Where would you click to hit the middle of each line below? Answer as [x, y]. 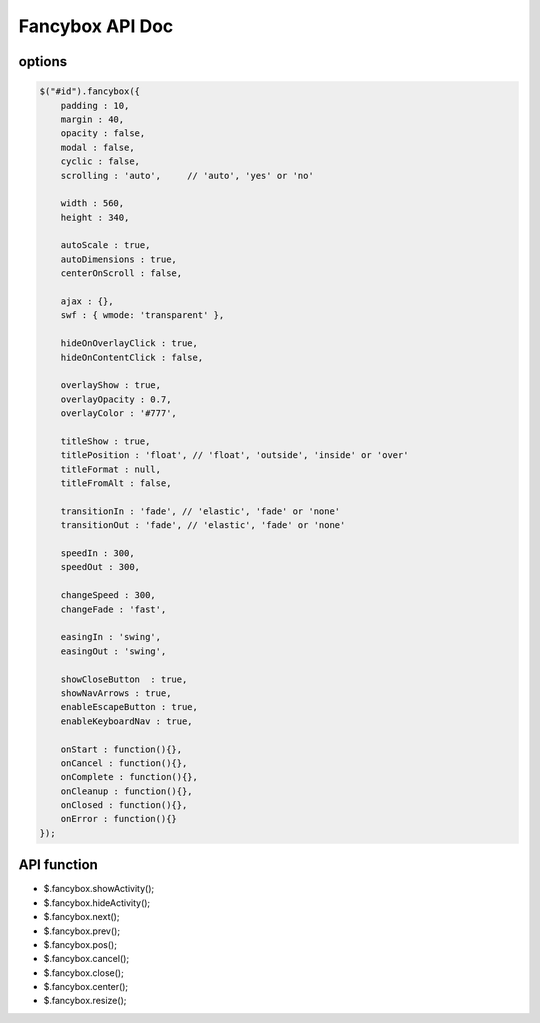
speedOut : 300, [100, 567]
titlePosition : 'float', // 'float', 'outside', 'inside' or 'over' [234, 455]
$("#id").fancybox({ [89, 91]
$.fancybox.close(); [83, 972]
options [43, 61]
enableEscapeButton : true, [129, 707]
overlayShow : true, [111, 385]
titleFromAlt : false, [116, 483]
